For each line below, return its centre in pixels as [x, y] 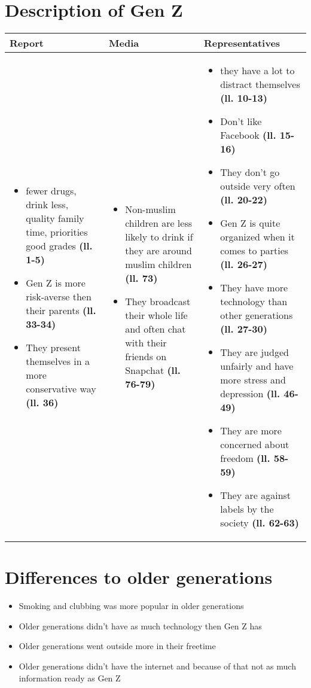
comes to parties [254, 251]
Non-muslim [150, 209]
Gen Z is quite [250, 223]
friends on [146, 357]
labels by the [247, 509]
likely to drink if [159, 237]
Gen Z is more [56, 283]
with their [146, 343]
